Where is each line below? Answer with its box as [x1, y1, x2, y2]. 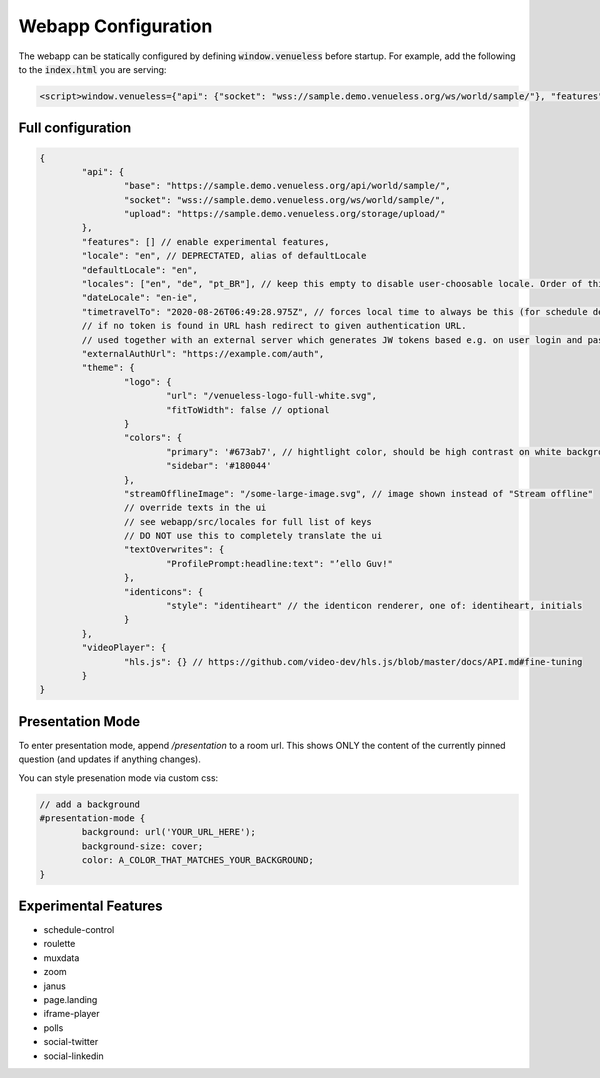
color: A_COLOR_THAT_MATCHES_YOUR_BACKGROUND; [81, 855, 314, 866]
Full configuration [18, 120, 132, 137]
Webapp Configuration [18, 15, 213, 37]
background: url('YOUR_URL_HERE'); [81, 826, 257, 838]
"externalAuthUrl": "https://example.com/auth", [81, 348, 325, 359]
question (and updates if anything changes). [18, 753, 202, 765]
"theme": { [81, 362, 135, 374]
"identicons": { [123, 586, 204, 597]
